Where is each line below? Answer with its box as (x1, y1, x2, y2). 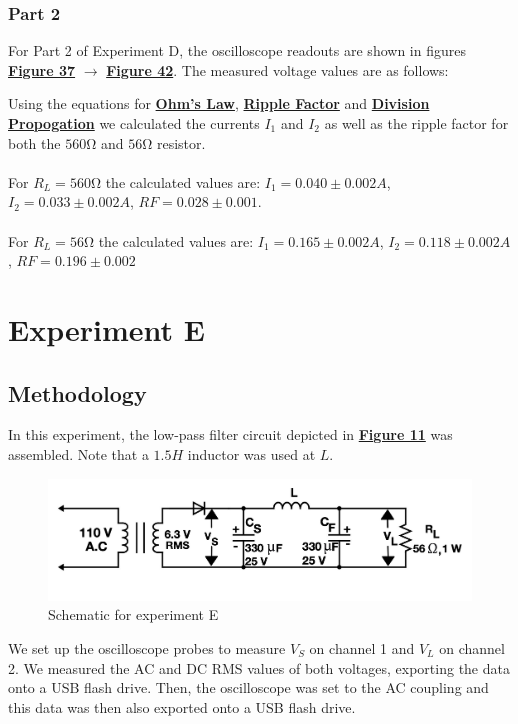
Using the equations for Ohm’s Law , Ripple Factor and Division (8, 93, 430, 114)
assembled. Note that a (8, 443, 149, 464)
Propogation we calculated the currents (8, 113, 260, 133)
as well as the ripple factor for (324, 113, 509, 133)
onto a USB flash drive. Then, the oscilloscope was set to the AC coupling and (8, 677, 489, 698)
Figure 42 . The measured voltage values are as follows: (106, 59, 449, 80)
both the (8, 132, 61, 153)
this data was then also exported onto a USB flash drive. (8, 696, 356, 717)
